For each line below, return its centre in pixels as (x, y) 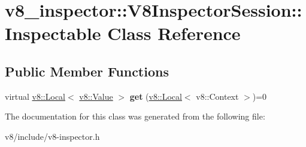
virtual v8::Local (35, 96)
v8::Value (96, 96)
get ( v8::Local (156, 96)
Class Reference (174, 33)
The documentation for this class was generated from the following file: (135, 116)
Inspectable (53, 33)
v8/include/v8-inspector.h (52, 136)
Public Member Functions (87, 71)
